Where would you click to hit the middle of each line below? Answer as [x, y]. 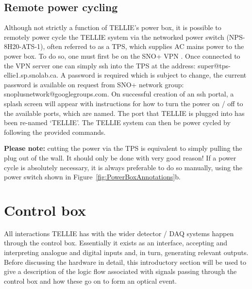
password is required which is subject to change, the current [157, 75]
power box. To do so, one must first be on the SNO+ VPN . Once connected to [122, 56]
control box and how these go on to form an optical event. [90, 281]
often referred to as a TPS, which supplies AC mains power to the [146, 46]
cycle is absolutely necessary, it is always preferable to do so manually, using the [123, 167]
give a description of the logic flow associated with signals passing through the [120, 271]
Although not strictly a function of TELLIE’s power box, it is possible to [113, 27]
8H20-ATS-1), [25, 46]
